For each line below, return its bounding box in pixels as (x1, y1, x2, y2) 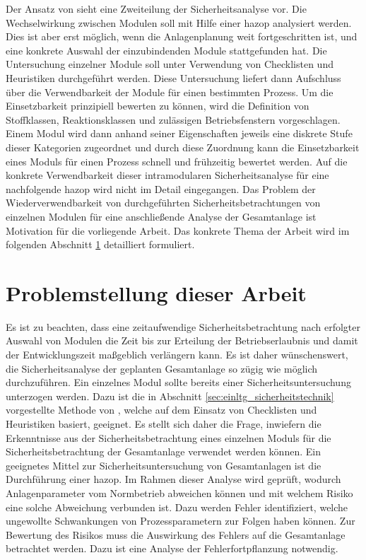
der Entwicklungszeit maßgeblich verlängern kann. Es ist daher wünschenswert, (6, 347, 348, 361)
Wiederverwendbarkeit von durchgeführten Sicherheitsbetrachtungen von (6, 195, 321, 210)
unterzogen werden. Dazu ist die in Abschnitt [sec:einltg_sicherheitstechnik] (6, 388, 334, 403)
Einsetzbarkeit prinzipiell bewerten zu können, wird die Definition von (6, 98, 309, 113)
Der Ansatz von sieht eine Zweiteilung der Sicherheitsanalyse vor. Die (6, 1, 307, 16)
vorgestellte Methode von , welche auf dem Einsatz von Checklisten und (6, 402, 317, 417)
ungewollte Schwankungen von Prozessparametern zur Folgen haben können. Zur (6, 513, 355, 528)
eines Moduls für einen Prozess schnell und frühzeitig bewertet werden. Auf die (6, 153, 348, 168)
